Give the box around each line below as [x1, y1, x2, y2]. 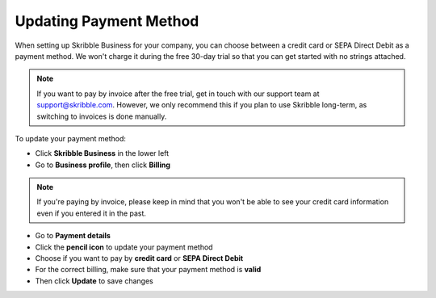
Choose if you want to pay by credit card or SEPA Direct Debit [35, 254, 244, 263]
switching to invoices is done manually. [36, 111, 167, 121]
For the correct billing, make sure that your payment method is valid [35, 265, 262, 275]
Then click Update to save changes [35, 275, 153, 286]
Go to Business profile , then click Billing [35, 160, 171, 170]
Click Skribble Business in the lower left [35, 149, 170, 158]
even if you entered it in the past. [36, 208, 147, 218]
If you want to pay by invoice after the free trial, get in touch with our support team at [36, 89, 320, 99]
